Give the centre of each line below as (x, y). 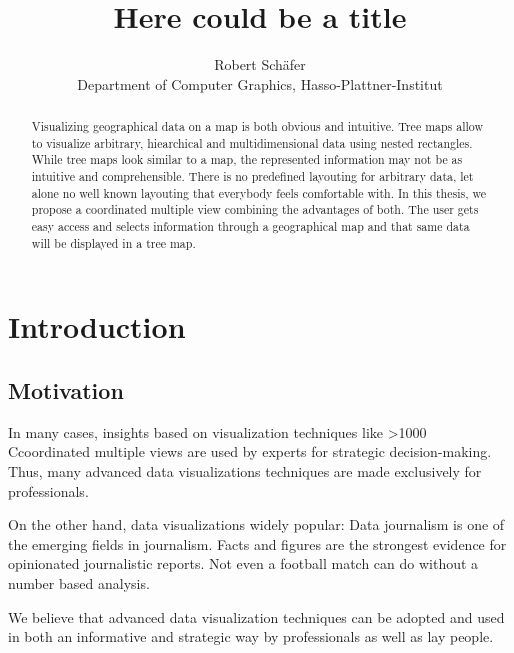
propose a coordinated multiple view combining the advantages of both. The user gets (255, 209)
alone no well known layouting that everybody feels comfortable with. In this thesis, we (258, 192)
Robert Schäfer (260, 64)
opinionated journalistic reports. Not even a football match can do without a (243, 563)
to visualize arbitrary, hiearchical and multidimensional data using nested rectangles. (252, 142)
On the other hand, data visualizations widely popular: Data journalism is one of (256, 524)
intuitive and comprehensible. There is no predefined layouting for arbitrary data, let (252, 176)
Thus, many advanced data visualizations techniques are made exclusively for (245, 470)
